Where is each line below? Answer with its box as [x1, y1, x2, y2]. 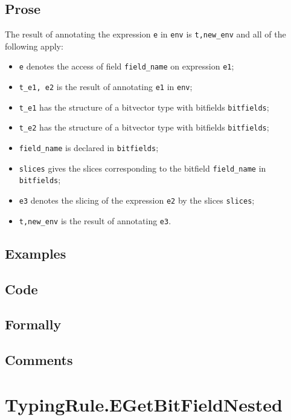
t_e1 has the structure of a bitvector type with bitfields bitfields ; [19, 100, 269, 113]
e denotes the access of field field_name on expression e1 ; [19, 60, 234, 73]
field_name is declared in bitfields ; [19, 141, 159, 154]
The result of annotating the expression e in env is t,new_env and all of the [5, 28, 286, 40]
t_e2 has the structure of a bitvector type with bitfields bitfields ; [19, 121, 269, 134]
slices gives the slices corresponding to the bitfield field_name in [19, 161, 266, 174]
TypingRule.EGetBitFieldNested [5, 392, 283, 416]
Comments [5, 351, 73, 369]
